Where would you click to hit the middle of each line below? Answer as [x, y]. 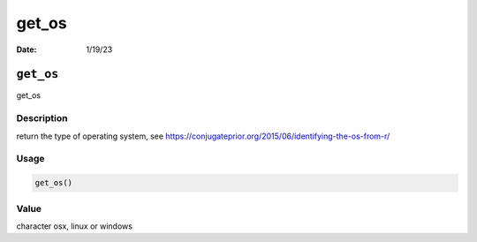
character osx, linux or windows [74, 226]
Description [42, 118]
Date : [26, 49]
